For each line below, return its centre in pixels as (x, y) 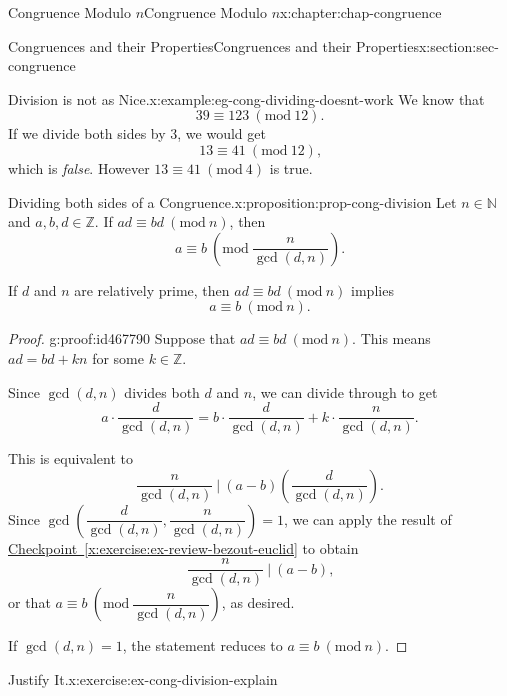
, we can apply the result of (367, 518)
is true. (291, 167)
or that (29, 602)
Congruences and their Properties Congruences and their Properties (213, 45)
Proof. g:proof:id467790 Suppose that (122, 338)
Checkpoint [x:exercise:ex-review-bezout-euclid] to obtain (183, 547)
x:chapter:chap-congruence (361, 12)
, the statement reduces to (202, 645)
